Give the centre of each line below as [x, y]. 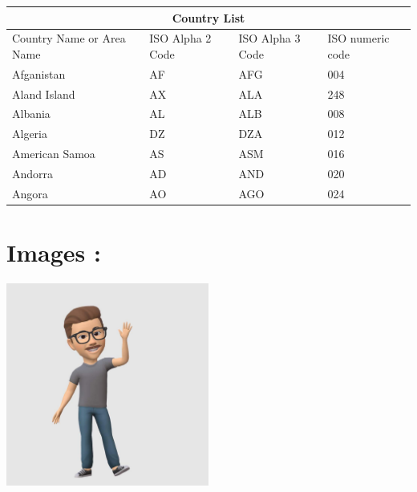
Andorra [33, 173]
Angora [30, 193]
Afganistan [39, 73]
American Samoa [54, 154]
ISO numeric [358, 38]
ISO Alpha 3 [269, 38]
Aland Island [44, 94]
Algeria [30, 134]
